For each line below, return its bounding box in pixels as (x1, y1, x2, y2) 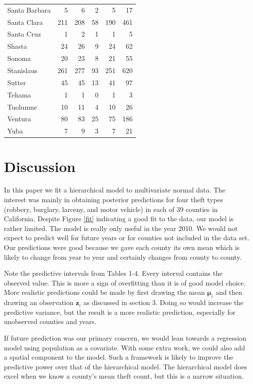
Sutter (7, 77, 26, 87)
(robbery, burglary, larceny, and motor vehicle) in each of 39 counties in (4, 204, 218, 214)
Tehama (7, 89, 31, 99)
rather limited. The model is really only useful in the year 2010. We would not (4, 223, 238, 233)
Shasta (7, 41, 27, 51)
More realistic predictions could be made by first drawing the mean (4, 287, 205, 297)
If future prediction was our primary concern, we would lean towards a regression (4, 332, 247, 343)
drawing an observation (4, 297, 74, 307)
